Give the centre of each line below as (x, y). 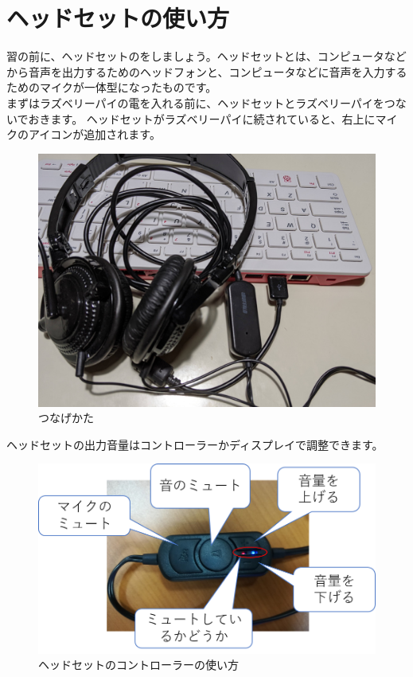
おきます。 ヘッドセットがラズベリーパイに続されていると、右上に (202, 118)
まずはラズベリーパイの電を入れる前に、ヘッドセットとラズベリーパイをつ (201, 102)
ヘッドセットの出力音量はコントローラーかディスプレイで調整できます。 (195, 444)
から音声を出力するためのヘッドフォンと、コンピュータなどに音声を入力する (207, 71)
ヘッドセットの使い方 (118, 18)
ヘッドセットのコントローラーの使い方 (138, 665)
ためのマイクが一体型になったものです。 (112, 87)
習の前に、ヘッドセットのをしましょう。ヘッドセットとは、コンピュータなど (206, 56)
